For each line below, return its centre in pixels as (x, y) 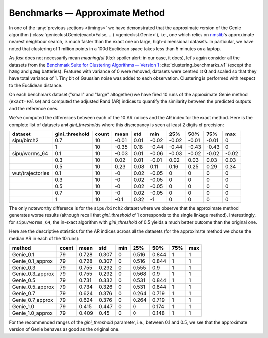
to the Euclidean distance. (36, 85)
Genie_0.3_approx (33, 274)
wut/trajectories (31, 173)
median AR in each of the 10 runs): (44, 238)
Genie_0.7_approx (33, 300)
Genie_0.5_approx (33, 287)
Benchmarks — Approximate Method (87, 13)
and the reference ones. (34, 108)
